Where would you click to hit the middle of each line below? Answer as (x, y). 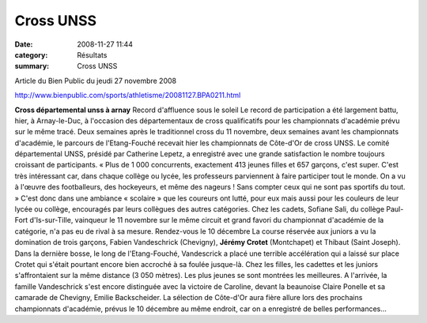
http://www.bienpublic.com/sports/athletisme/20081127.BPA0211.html (128, 96)
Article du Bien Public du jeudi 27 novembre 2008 (96, 81)
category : (31, 54)
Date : (24, 44)
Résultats (92, 54)
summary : (32, 66)
